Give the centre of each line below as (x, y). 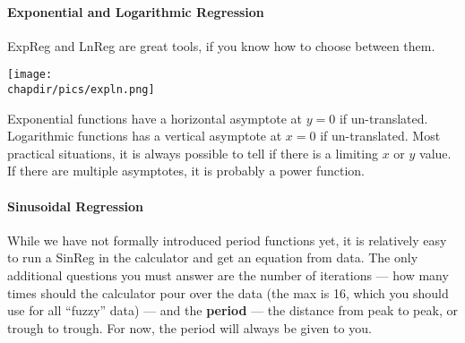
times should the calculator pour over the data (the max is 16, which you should (228, 292)
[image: (30, 75)
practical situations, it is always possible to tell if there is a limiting (193, 153)
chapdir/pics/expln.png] (81, 90)
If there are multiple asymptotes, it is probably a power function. (186, 171)
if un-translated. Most (380, 136)
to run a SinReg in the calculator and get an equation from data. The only (213, 257)
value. (435, 153)
